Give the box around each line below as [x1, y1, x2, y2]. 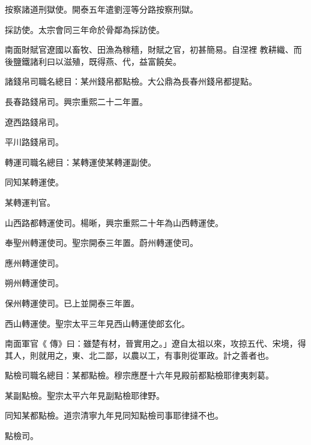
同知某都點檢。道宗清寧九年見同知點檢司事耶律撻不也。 [5, 409, 223, 422]
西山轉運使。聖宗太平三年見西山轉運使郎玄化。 [5, 317, 190, 329]
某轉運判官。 [5, 196, 55, 208]
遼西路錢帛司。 [5, 115, 64, 128]
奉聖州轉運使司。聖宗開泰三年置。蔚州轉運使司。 [5, 236, 198, 249]
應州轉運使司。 [5, 256, 64, 269]
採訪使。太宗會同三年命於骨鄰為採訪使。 [5, 23, 165, 35]
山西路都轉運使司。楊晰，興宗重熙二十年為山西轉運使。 [5, 216, 223, 228]
